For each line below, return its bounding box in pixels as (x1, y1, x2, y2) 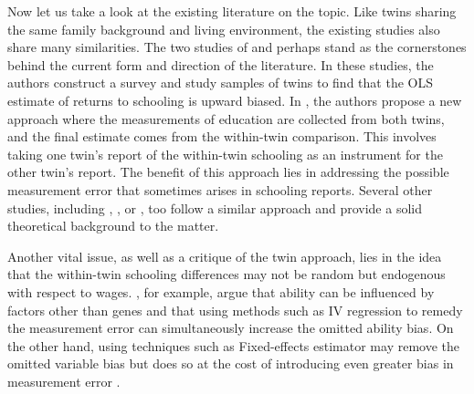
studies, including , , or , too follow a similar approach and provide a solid (7, 198, 422, 217)
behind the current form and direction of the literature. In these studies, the (7, 55, 434, 74)
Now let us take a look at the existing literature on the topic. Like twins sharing (7, 2, 457, 20)
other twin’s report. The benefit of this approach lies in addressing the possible (7, 162, 449, 181)
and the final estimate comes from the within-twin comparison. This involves (7, 127, 437, 146)
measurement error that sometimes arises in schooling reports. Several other (7, 180, 433, 199)
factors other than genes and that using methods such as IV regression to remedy (7, 300, 463, 319)
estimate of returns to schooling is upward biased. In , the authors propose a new (7, 90, 462, 109)
